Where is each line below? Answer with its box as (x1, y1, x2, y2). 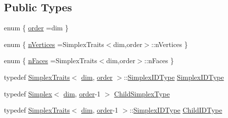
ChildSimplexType (114, 88, 170, 98)
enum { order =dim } (4, 23, 68, 33)
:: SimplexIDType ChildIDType (129, 105, 222, 115)
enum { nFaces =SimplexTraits (4, 55, 97, 66)
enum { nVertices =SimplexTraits (4, 39, 104, 49)
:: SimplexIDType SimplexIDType (124, 71, 224, 82)
